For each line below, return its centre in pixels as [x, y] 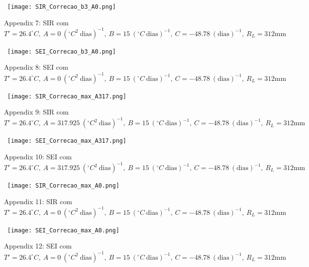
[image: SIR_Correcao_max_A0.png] [64, 186]
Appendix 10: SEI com [38, 156]
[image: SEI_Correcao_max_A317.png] [67, 141]
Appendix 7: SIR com [36, 22]
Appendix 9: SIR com [36, 112]
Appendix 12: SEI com [38, 246]
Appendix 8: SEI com [36, 67]
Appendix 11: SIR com [38, 201]
